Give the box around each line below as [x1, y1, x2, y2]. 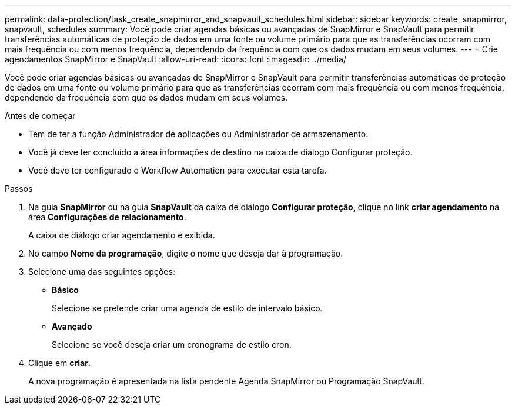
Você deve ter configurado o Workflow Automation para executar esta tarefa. [28, 165, 327, 175]
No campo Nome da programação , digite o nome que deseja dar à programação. [28, 248, 343, 258]
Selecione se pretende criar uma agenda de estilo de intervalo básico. [52, 303, 323, 313]
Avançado [52, 321, 92, 331]
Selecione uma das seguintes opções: [28, 267, 175, 277]
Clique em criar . [28, 358, 91, 368]
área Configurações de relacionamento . [28, 212, 186, 222]
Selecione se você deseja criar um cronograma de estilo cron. [52, 340, 292, 350]
